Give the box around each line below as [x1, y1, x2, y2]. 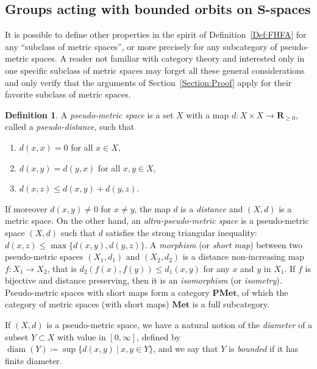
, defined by [137, 330, 180, 343]
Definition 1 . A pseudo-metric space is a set [5, 108, 174, 121]
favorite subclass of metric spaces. [5, 88, 131, 101]
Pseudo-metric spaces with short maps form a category [5, 285, 210, 298]
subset [5, 330, 29, 343]
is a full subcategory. [192, 298, 269, 310]
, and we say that [153, 342, 218, 355]
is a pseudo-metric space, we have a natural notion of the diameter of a [46, 318, 312, 331]
